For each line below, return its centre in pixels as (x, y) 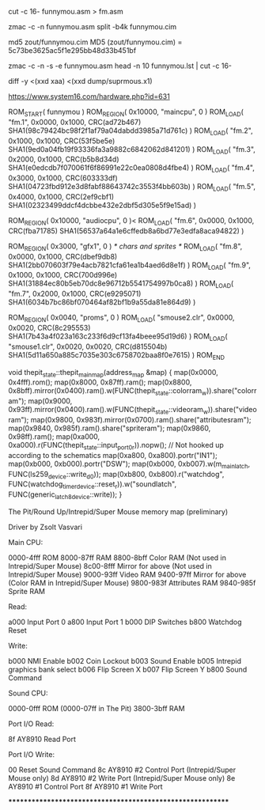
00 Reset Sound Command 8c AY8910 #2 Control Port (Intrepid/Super (122, 770)
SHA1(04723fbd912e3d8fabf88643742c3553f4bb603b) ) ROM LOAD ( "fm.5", (132, 187)
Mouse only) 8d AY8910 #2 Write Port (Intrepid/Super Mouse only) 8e (122, 778)
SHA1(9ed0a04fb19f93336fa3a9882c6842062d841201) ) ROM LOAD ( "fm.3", (132, 150)
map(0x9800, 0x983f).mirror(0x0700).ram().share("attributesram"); (141, 419)
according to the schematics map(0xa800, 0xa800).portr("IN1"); (113, 455)
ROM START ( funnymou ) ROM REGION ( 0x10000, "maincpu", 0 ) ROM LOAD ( (126, 112)
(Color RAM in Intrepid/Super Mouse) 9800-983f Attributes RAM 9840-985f (132, 583)
